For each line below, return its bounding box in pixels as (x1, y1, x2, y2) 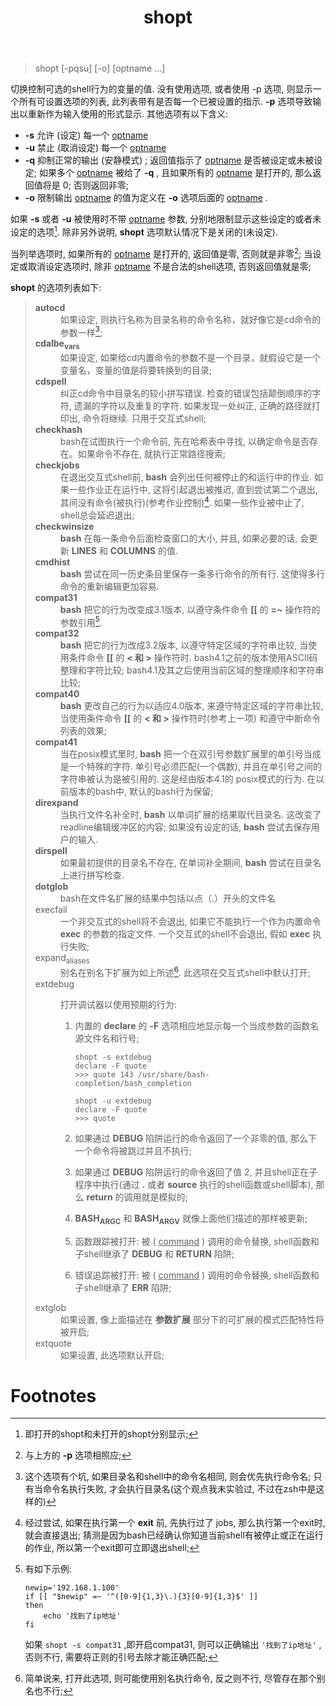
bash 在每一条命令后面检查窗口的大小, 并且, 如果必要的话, (59, 532, 298, 544)
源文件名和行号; (74, 1032, 140, 1044)
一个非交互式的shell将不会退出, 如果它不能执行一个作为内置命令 (59, 916, 322, 928)
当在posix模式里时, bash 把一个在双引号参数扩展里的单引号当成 (59, 748, 322, 760)
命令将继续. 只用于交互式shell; (82, 412, 207, 424)
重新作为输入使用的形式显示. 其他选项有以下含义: (27, 108, 229, 120)
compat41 (34, 736, 78, 748)
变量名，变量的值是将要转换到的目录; (59, 364, 213, 376)
